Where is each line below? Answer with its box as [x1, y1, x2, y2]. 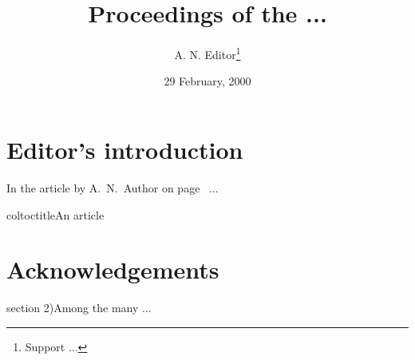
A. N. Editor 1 [174, 44, 241, 62]
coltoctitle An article [6, 206, 105, 223]
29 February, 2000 [164, 73, 251, 89]
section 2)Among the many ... [6, 299, 152, 316]
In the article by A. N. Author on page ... [6, 179, 219, 196]
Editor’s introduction [6, 133, 243, 165]
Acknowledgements [6, 253, 219, 286]
